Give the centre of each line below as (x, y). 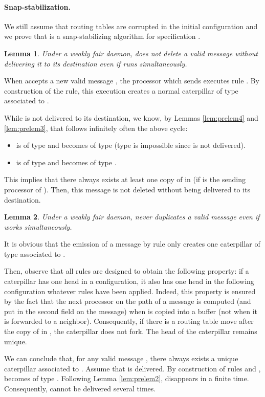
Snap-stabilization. (37, 6)
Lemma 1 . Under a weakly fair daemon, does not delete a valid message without (131, 53)
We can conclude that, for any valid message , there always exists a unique (121, 358)
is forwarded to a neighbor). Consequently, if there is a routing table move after (129, 321)
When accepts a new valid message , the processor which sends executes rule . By (132, 81)
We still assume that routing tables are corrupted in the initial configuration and (131, 26)
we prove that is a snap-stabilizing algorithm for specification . (102, 36)
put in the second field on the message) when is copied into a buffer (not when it (131, 311)
